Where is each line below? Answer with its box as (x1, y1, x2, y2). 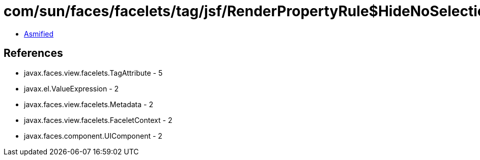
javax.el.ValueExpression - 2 (24, 84, 119, 93)
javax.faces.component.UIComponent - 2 (24, 131, 162, 140)
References (4, 47, 63, 60)
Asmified (24, 29, 54, 38)
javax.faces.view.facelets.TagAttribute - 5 (24, 68, 163, 77)
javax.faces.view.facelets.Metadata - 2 (24, 100, 153, 109)
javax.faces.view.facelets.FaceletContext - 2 (24, 115, 173, 124)
